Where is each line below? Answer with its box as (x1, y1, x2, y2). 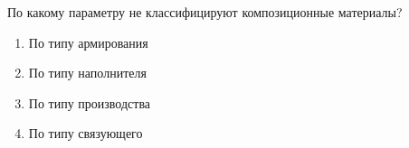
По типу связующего (28, 124, 143, 143)
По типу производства (28, 93, 151, 112)
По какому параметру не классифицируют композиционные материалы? (7, 3, 403, 21)
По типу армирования (28, 32, 148, 51)
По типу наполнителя (28, 63, 147, 82)
